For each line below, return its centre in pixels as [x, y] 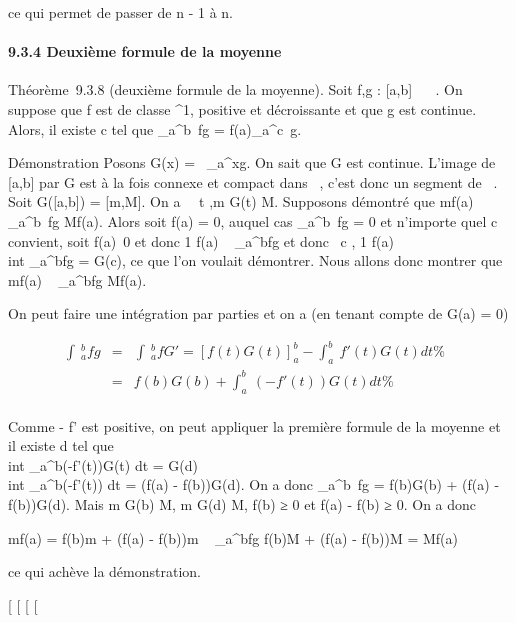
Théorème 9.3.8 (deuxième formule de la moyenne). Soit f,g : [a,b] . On [235, 89]
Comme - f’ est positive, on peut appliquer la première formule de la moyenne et [254, 425]
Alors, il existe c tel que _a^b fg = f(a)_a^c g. [155, 128]
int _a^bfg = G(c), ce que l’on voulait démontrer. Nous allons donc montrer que [255, 260]
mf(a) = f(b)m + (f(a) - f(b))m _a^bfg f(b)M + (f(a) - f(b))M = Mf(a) [233, 537]
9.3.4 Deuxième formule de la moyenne [145, 51]
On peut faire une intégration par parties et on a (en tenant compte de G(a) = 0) [258, 313]
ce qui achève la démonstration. [104, 571]
